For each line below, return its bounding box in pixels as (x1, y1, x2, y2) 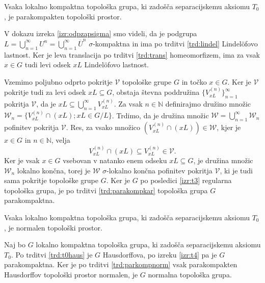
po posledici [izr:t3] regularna (140, 175, 232, 186)
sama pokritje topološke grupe (4, 175, 98, 186)
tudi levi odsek (24, 59, 71, 70)
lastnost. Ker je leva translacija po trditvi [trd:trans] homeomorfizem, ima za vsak (4, 49, 260, 60)
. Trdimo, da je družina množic (112, 110, 209, 120)
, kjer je (217, 122, 241, 133)
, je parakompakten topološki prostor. (4, 11, 122, 21)
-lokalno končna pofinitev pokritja (107, 165, 213, 175)
